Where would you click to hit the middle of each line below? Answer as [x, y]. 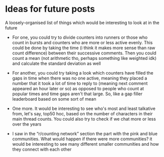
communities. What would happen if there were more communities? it [82, 139]
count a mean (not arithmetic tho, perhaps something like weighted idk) [84, 58]
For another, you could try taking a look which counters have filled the [82, 73]
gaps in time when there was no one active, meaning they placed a [80, 78]
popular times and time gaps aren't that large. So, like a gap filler [77, 94]
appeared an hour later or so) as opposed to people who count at [78, 88]
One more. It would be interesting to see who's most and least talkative [84, 108]
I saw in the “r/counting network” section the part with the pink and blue [85, 133]
